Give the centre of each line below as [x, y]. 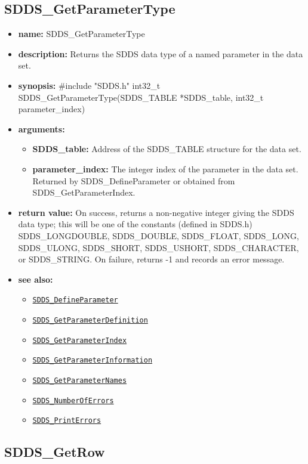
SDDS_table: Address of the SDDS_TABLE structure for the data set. [167, 149]
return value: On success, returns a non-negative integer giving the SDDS [156, 212]
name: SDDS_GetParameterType [81, 34]
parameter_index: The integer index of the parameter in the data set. [165, 168]
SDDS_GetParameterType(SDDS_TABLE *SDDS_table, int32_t [141, 97]
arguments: [41, 129]
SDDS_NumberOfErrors [73, 400]
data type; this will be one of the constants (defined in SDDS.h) [135, 224]
